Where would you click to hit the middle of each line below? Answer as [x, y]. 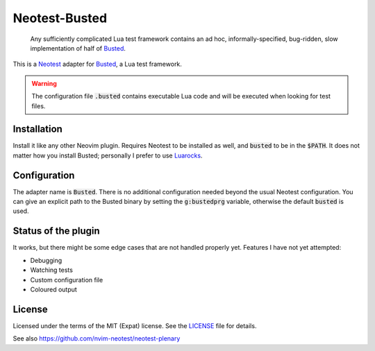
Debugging [46, 260]
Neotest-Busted [60, 18]
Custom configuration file [67, 280]
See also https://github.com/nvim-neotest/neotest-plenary [97, 339]
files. [39, 106]
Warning [44, 83]
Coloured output [54, 289]
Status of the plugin [56, 231]
